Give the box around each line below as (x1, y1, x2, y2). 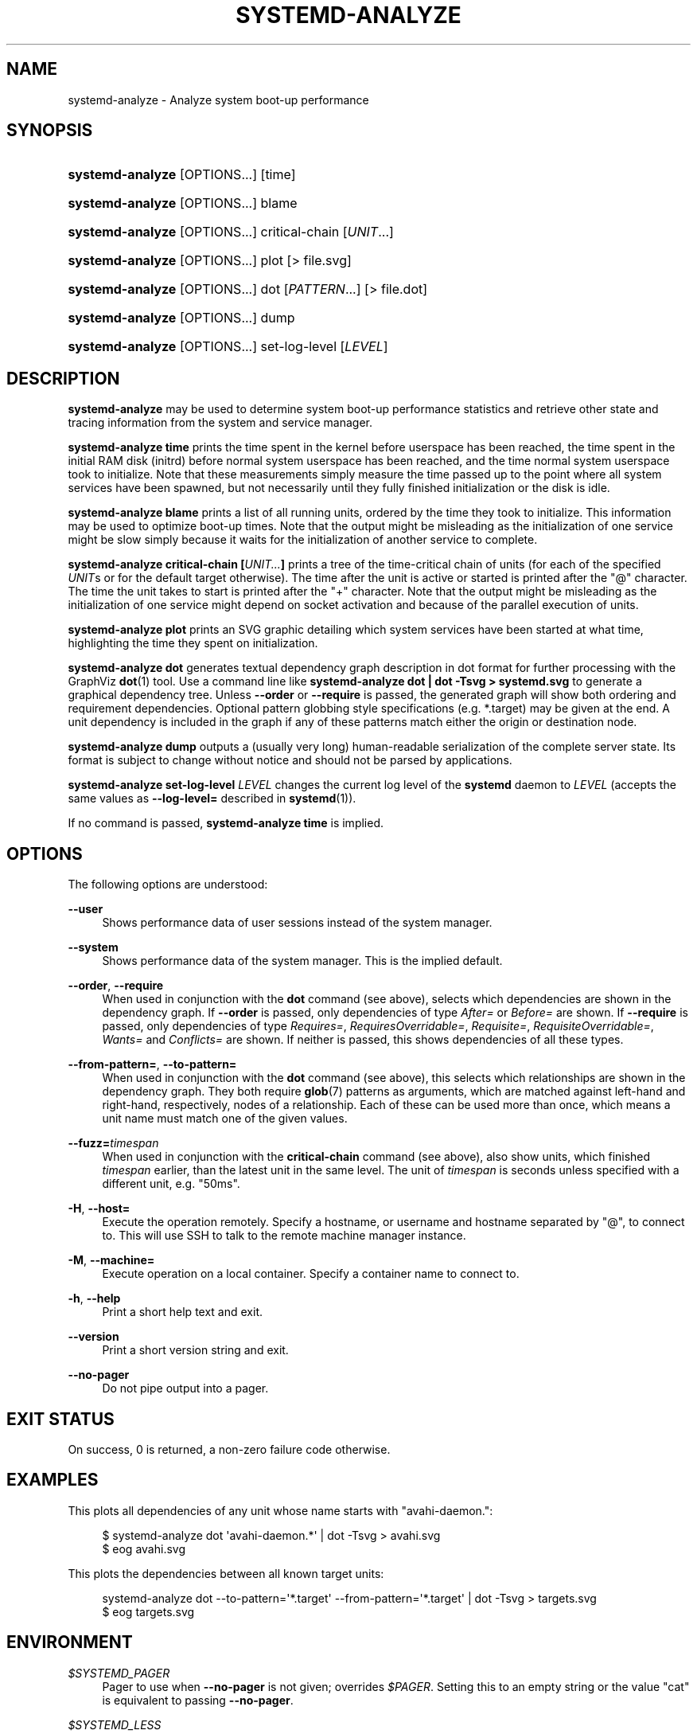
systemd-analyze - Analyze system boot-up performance (68, 92, 369, 107)
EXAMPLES (6, 1470, 99, 1490)
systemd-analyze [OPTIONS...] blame (68, 195, 298, 212)
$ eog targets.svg (102, 1604, 195, 1619)
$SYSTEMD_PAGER (68, 1666, 170, 1680)
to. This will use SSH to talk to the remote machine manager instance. (102, 1228, 466, 1243)
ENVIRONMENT (6, 1632, 133, 1653)
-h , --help (68, 1291, 121, 1306)
